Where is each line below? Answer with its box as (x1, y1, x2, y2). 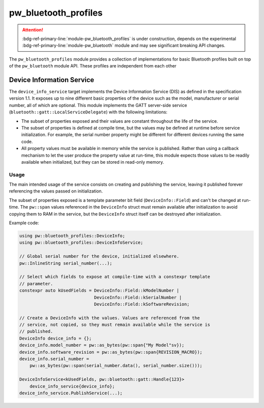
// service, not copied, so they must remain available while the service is (19, 322, 210, 327)
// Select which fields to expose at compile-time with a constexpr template (19, 274, 210, 279)
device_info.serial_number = (19, 356, 89, 362)
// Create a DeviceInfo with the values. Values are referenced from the (19, 315, 200, 321)
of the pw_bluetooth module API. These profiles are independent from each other (9, 63, 177, 69)
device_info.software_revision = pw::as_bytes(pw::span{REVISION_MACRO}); (19, 349, 203, 355)
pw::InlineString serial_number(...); (19, 260, 112, 266)
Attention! (22, 27, 44, 33)
